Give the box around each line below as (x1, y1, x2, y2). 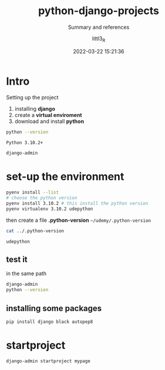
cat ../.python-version (6, 228, 65, 234)
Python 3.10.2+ (6, 140, 43, 146)
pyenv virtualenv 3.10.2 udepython (6, 206, 93, 212)
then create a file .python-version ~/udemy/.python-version (6, 216, 151, 224)
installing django (14, 105, 56, 112)
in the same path (6, 270, 47, 277)
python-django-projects (38, 4, 160, 18)
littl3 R (92, 35, 106, 44)
